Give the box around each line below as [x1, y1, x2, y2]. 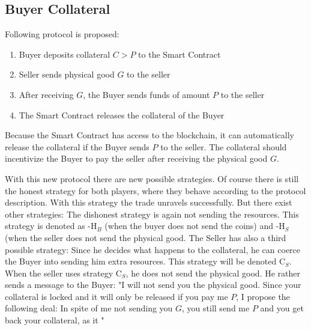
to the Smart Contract [138, 47, 221, 60]
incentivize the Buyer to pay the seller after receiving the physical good [5, 152, 268, 165]
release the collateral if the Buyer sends [5, 140, 149, 153]
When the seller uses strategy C [5, 266, 122, 279]
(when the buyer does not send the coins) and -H [104, 219, 285, 232]
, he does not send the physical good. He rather [125, 266, 301, 279]
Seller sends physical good [19, 68, 115, 81]
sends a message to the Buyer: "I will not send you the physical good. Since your [5, 278, 301, 291]
